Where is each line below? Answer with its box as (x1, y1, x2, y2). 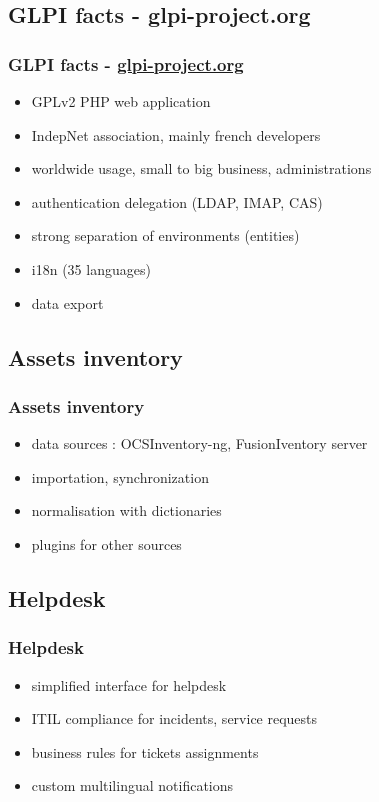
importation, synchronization (31, 466, 209, 487)
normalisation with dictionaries (31, 500, 222, 521)
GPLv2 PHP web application (31, 91, 211, 111)
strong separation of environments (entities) (31, 225, 300, 246)
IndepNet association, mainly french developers (31, 124, 321, 145)
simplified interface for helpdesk (31, 674, 227, 695)
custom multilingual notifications (31, 775, 234, 796)
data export (31, 292, 104, 313)
